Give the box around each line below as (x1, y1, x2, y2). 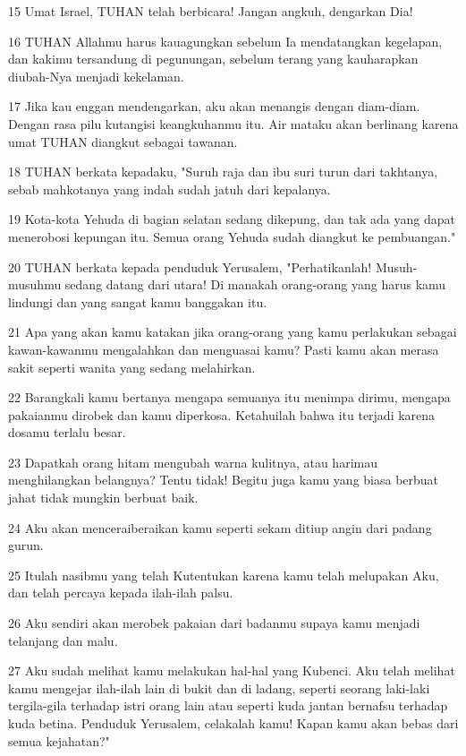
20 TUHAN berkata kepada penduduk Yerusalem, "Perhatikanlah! (8, 257, 372, 276)
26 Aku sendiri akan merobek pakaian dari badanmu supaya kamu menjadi (8, 614, 420, 632)
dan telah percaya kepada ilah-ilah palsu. (8, 583, 233, 602)
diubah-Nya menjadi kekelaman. (8, 66, 184, 85)
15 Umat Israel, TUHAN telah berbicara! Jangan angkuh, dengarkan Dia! (8, 2, 413, 20)
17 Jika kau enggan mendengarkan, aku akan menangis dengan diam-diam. (8, 97, 420, 116)
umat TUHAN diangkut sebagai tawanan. (8, 132, 238, 150)
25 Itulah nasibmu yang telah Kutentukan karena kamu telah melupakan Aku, (8, 565, 439, 584)
